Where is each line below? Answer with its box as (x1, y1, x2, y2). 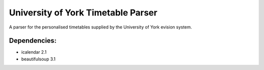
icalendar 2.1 (21, 49, 46, 55)
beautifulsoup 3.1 (21, 56, 56, 62)
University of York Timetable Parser (9, 7, 157, 18)
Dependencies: (9, 37, 57, 45)
